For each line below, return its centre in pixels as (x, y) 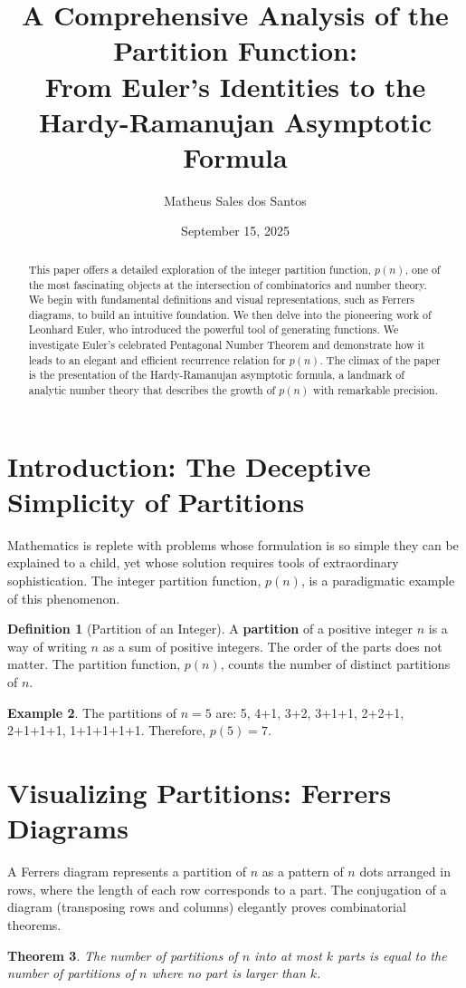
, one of (423, 269)
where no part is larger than (228, 973)
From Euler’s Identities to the (235, 86)
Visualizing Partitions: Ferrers (200, 793)
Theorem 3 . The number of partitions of (123, 955)
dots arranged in (405, 872)
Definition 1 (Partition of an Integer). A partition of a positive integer (210, 629)
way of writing (47, 646)
